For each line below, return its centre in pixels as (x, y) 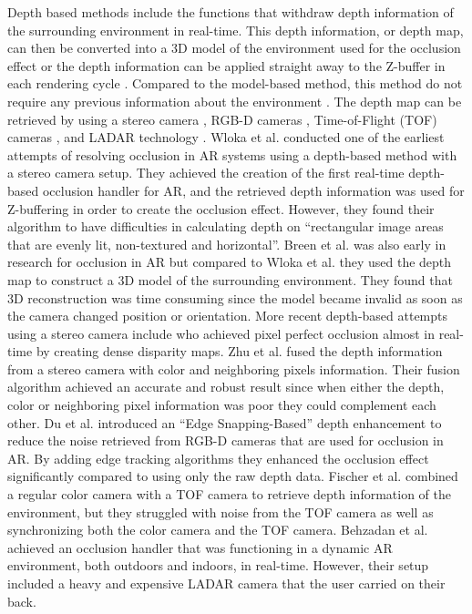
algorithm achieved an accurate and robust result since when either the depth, (226, 387)
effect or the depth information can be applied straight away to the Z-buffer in (226, 65)
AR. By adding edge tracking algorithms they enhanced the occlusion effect (218, 458)
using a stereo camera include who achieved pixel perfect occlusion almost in (221, 333)
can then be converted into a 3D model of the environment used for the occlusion (234, 48)
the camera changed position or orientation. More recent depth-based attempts (228, 316)
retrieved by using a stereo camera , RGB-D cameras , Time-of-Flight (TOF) (222, 119)
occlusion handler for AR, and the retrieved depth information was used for (253, 190)
